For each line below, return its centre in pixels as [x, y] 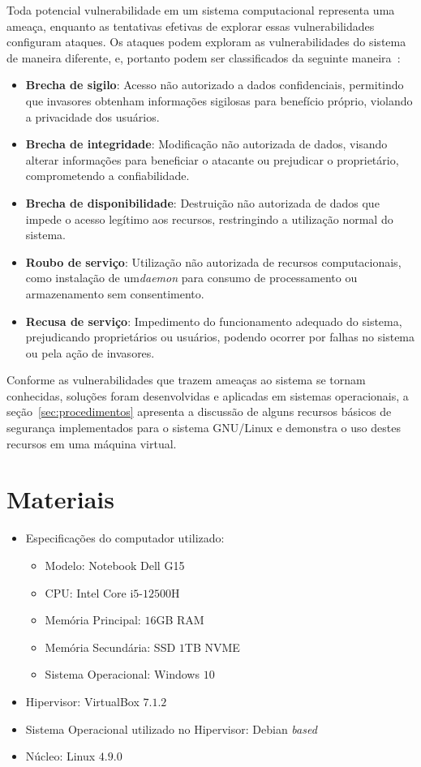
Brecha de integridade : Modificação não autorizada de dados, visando [206, 144]
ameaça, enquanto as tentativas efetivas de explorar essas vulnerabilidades [191, 26]
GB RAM [180, 620]
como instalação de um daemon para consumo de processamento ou [191, 278]
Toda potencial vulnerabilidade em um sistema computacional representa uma [201, 10]
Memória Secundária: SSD [110, 647]
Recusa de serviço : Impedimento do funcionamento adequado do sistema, [214, 321]
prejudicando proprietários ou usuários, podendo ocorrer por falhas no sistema [220, 337]
